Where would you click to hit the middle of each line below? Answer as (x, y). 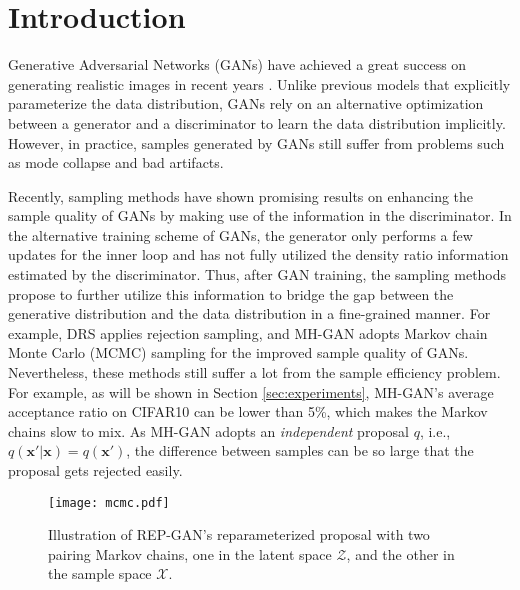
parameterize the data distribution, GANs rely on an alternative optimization (246, 103)
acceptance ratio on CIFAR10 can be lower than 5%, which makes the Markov (248, 411)
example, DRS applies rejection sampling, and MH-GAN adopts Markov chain (248, 332)
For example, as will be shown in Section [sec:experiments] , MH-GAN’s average (251, 391)
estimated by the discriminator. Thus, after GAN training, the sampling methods (257, 274)
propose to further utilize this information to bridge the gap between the (231, 293)
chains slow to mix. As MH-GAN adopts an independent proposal (208, 430)
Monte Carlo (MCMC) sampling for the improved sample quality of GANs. (238, 352)
